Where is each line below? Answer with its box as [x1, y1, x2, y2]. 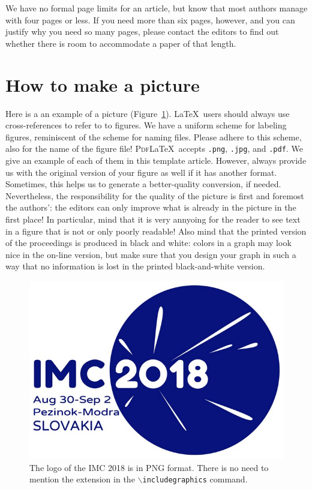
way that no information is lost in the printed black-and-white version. [5, 260, 265, 272]
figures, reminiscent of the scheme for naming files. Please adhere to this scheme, [5, 130, 302, 143]
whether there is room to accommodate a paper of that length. [5, 37, 236, 49]
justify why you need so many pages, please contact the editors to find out [5, 25, 279, 38]
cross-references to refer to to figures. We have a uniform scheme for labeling [5, 119, 287, 131]
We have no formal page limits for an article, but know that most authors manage [5, 2, 308, 14]
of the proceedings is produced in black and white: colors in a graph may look [5, 236, 292, 249]
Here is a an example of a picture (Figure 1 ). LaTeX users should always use [5, 107, 290, 119]
